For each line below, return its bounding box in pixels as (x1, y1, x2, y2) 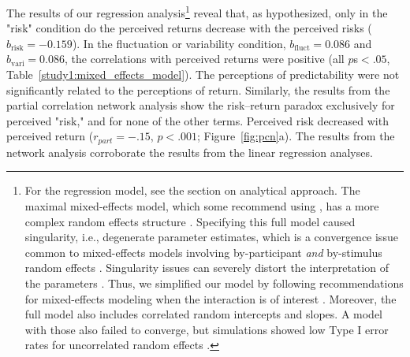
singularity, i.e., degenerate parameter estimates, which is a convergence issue (24, 229, 398, 245)
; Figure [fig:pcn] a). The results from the (197, 128, 395, 144)
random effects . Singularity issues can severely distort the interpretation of (24, 259, 389, 276)
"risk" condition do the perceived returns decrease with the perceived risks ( (6, 20, 372, 36)
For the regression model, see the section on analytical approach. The (24, 182, 360, 199)
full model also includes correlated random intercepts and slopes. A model (24, 306, 383, 322)
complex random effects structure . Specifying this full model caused (24, 213, 356, 229)
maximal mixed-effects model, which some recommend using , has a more (24, 198, 379, 214)
